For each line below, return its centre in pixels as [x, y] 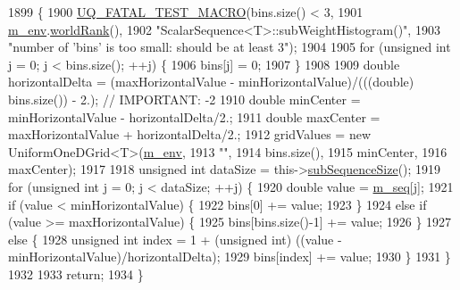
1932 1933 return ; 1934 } [76, 273]
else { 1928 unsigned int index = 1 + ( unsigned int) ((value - [175, 239]
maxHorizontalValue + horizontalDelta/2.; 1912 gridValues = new [190, 134]
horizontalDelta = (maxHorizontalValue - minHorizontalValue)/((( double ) [211, 82]
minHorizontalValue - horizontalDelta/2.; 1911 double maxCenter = [194, 116]
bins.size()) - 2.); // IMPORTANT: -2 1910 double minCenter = [184, 99]
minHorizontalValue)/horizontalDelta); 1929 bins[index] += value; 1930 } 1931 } [230, 257]
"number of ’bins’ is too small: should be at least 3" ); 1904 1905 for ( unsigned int [230, 47]
